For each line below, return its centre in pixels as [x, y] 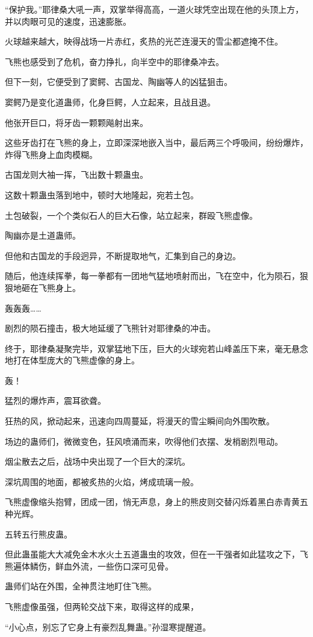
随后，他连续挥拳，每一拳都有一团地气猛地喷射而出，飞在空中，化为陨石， [152, 276]
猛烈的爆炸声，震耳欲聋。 [55, 400]
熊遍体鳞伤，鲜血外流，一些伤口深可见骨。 [89, 566]
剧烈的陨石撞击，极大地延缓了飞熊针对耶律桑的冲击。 [110, 328]
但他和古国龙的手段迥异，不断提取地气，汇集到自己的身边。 [123, 255]
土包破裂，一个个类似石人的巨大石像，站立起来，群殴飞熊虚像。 [131, 215]
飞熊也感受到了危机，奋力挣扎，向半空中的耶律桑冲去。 [114, 61]
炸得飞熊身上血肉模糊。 [51, 154]
